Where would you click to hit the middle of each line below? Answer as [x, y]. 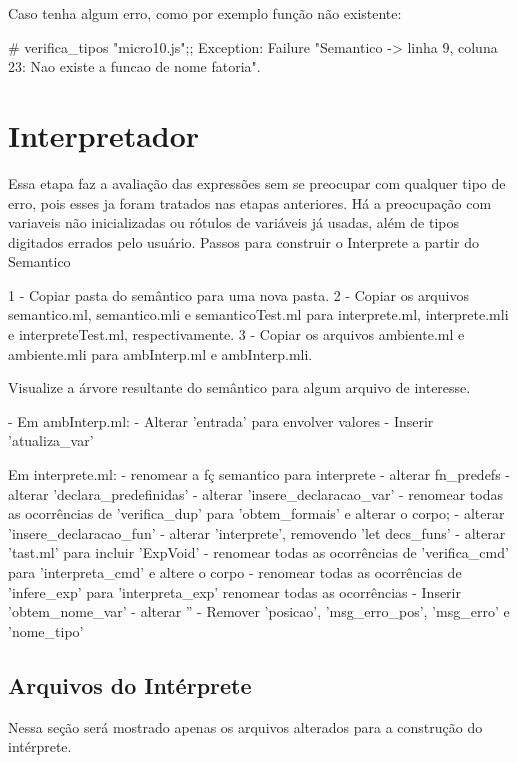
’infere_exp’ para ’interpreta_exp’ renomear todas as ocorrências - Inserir [234, 591]
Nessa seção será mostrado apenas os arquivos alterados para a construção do [245, 726]
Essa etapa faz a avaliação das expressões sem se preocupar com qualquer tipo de [257, 182]
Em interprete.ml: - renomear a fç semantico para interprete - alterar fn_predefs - [259, 474]
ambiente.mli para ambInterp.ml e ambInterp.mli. [160, 353]
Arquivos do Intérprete [130, 684]
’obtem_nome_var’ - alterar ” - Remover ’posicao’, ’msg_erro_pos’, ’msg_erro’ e [259, 611]
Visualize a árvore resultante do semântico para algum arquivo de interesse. [239, 387]
